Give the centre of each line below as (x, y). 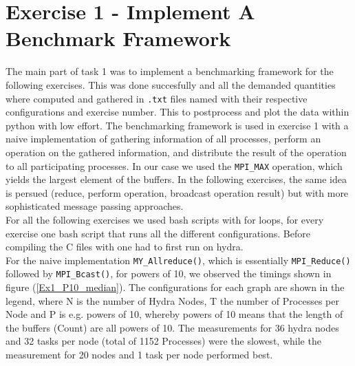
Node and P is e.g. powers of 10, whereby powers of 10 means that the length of (174, 314)
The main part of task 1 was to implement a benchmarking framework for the (170, 71)
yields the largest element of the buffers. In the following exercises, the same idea (176, 179)
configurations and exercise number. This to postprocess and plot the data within (177, 112)
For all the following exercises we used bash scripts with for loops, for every (165, 219)
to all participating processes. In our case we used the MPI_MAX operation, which (174, 165)
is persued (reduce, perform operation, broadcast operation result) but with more (177, 192)
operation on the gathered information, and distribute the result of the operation (176, 152)
